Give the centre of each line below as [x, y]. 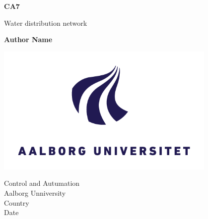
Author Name [28, 39]
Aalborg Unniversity [35, 193]
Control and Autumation [42, 183]
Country [17, 202]
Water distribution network [46, 23]
